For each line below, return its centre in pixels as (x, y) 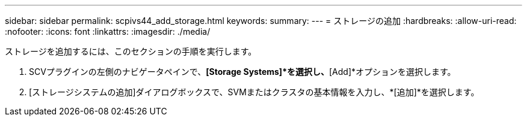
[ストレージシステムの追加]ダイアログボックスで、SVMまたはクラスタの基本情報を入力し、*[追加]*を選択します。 (254, 92)
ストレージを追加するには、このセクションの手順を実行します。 (131, 51)
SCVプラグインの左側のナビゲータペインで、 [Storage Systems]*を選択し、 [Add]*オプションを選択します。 (242, 72)
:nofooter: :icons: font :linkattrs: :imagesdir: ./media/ (108, 31)
